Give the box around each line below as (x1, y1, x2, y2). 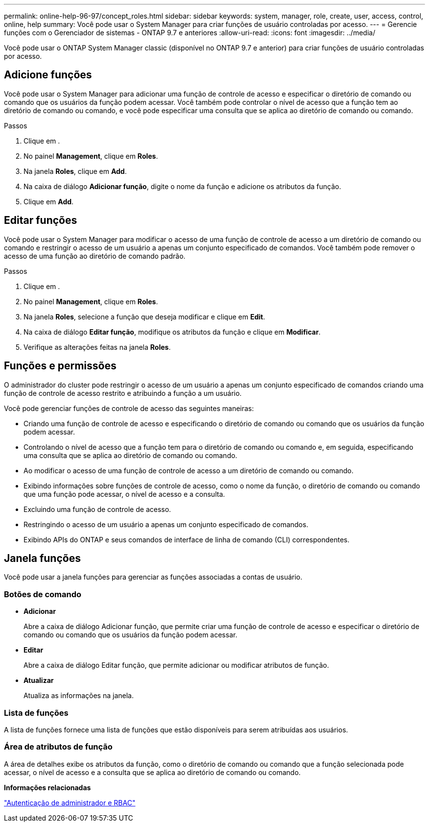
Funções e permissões (4, 360, 117, 372)
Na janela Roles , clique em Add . (24, 167, 127, 175)
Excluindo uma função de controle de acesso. (24, 505, 171, 513)
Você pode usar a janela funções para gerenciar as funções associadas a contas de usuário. (4, 573, 303, 582)
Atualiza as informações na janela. (24, 691, 134, 700)
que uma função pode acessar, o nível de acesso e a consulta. (24, 489, 225, 498)
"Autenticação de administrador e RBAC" (4, 798, 136, 807)
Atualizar (24, 676, 54, 685)
